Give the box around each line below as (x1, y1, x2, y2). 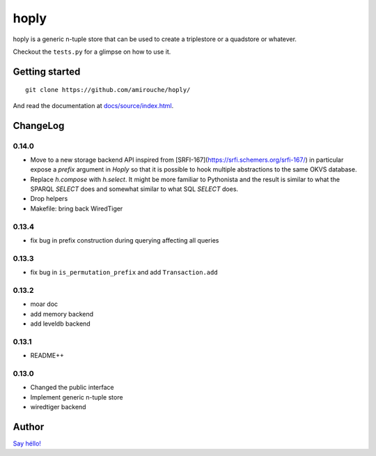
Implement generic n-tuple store (30, 393, 123, 401)
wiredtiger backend (30, 403, 86, 411)
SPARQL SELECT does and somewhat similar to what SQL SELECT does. (30, 185, 239, 193)
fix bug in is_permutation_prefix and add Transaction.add (30, 268, 219, 277)
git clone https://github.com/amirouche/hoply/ (25, 86, 191, 94)
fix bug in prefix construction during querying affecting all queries (30, 236, 219, 244)
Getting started (13, 66, 81, 77)
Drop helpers (30, 195, 68, 203)
